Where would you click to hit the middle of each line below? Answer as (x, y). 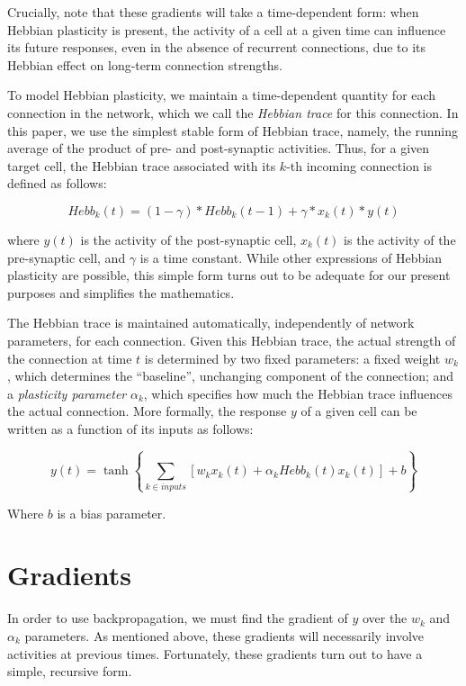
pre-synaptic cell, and (67, 257)
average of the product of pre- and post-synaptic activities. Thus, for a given (219, 148)
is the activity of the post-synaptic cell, (188, 239)
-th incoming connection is (359, 165)
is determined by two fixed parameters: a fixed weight (292, 358)
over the (385, 618)
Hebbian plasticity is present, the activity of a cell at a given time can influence (227, 29)
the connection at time (70, 358)
